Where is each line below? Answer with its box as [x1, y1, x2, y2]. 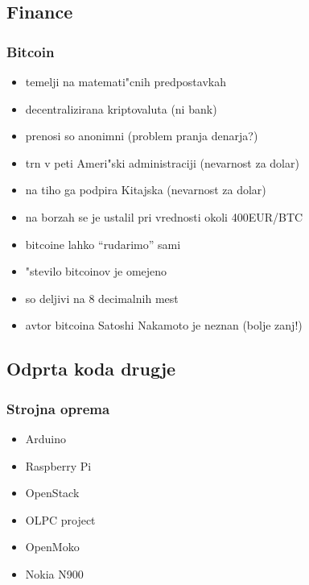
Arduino [25, 429, 67, 446]
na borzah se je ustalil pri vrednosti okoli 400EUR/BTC [25, 208, 303, 225]
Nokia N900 [25, 565, 84, 582]
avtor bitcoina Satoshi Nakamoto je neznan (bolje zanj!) [25, 317, 303, 334]
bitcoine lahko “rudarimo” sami [25, 235, 181, 252]
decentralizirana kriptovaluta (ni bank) [25, 100, 217, 117]
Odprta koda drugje [6, 356, 176, 381]
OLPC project [25, 511, 96, 528]
